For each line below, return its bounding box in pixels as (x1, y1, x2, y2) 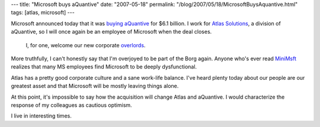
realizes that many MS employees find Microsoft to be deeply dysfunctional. (11, 63, 197, 70)
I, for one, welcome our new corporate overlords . (25, 41, 146, 48)
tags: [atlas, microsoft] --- (11, 9, 75, 16)
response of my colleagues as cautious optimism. (11, 101, 133, 109)
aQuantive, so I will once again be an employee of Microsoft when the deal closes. (11, 28, 212, 35)
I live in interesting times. (11, 112, 72, 119)
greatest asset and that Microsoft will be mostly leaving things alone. (11, 83, 179, 90)
